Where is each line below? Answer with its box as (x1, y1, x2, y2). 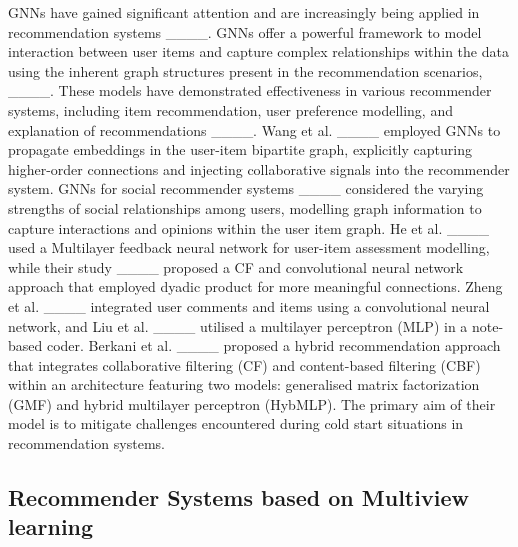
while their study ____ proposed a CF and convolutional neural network (8, 256, 464, 277)
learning (8, 511, 94, 542)
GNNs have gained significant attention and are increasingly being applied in (8, 2, 480, 22)
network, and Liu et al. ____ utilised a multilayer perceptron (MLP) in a (8, 315, 468, 336)
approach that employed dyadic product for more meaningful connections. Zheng (8, 276, 503, 297)
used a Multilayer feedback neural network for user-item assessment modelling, (8, 237, 490, 258)
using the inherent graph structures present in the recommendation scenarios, (8, 60, 483, 81)
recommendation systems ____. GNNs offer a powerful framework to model (8, 21, 482, 42)
